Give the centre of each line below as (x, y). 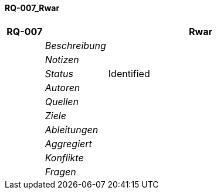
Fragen (60, 172)
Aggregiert (68, 143)
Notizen (62, 59)
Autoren (62, 87)
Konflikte (64, 157)
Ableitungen (72, 129)
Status (59, 73)
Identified (129, 73)
